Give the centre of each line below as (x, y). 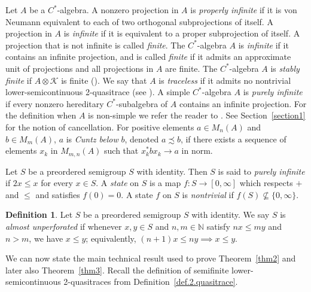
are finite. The (191, 68)
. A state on (118, 183)
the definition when (41, 115)
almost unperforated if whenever (64, 226)
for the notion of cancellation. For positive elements (100, 127)
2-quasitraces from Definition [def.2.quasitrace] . (151, 282)
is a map (165, 183)
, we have (46, 238)
